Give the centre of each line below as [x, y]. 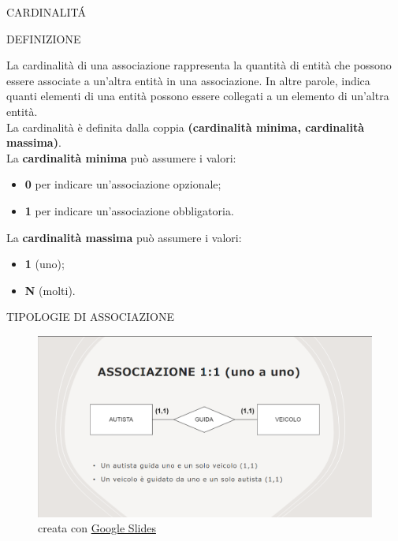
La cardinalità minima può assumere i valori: [121, 157]
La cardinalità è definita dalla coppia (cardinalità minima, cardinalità [186, 127]
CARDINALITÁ [46, 12]
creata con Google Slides [97, 528]
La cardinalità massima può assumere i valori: [124, 237]
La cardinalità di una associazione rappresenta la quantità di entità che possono [199, 65]
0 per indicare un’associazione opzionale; [123, 184]
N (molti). [50, 290]
